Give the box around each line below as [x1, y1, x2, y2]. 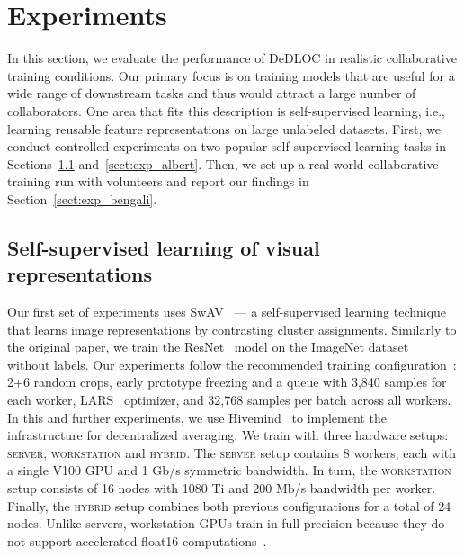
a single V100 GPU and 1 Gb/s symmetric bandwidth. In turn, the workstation [7, 461, 451, 480]
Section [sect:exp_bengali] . [7, 189, 157, 208]
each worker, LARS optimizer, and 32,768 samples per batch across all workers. [7, 390, 451, 409]
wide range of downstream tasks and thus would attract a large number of [7, 84, 416, 103]
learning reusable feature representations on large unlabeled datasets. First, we [7, 119, 441, 138]
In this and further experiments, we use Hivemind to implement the [7, 408, 387, 426]
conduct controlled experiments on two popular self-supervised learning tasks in [7, 137, 446, 156]
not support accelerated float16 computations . [7, 531, 267, 550]
